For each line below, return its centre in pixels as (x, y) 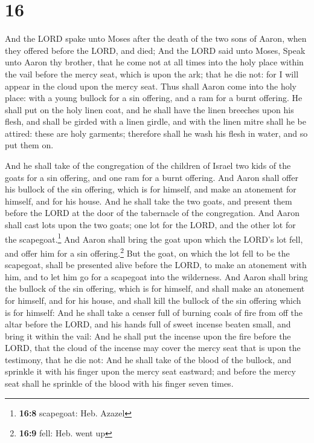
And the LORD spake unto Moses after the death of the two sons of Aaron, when (156, 38)
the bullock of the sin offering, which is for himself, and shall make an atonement (155, 288)
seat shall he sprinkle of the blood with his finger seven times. (119, 383)
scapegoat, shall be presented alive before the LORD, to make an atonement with (156, 265)
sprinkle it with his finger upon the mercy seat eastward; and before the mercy (150, 371)
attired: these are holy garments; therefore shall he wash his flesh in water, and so (156, 133)
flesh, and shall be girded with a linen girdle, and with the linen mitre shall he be (155, 121)
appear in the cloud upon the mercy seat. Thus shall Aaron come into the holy (151, 86)
